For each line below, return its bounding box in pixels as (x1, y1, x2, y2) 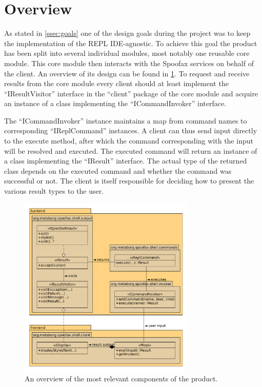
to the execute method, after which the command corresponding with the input (4, 135, 253, 146)
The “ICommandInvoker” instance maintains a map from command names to (4, 115, 247, 126)
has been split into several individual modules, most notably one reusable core (4, 48, 250, 58)
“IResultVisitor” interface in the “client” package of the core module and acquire (4, 88, 258, 98)
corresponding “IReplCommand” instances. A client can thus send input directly (4, 125, 257, 136)
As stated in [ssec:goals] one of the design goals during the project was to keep (4, 28, 251, 38)
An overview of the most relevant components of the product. (25, 373, 218, 383)
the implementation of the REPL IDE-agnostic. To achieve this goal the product (4, 37, 257, 48)
